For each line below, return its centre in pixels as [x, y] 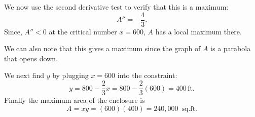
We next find [24, 75]
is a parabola [231, 48]
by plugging [70, 75]
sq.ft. [189, 109]
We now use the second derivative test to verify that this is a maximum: [116, 7]
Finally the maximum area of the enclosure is [75, 100]
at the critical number [83, 31]
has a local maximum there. [198, 31]
